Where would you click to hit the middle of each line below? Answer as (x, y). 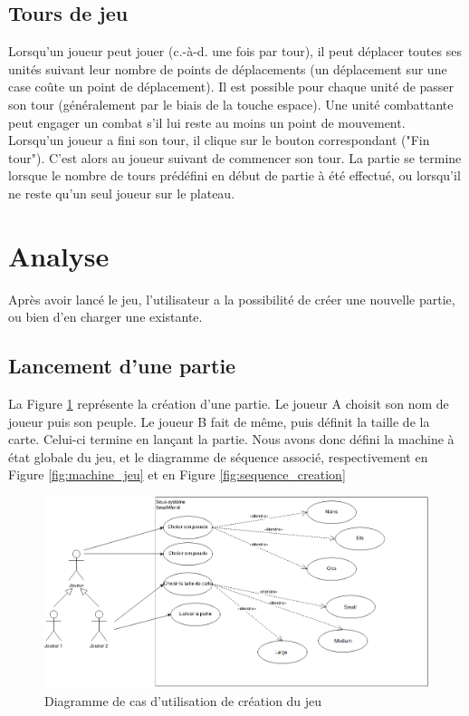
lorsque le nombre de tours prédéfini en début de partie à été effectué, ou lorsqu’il (234, 175)
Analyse (59, 255)
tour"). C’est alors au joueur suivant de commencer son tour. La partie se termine (235, 157)
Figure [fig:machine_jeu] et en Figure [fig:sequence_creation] (177, 474)
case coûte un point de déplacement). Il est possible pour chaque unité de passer (231, 87)
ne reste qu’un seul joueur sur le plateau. (122, 193)
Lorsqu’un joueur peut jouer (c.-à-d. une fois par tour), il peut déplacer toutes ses (235, 51)
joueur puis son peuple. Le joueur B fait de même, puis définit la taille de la (219, 421)
